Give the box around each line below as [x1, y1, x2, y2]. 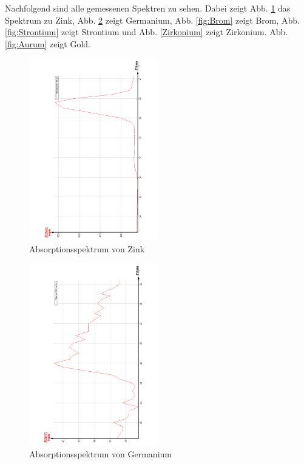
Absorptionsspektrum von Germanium [29, 447, 172, 460]
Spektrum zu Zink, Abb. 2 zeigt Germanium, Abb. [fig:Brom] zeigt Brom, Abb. [5, 13, 300, 26]
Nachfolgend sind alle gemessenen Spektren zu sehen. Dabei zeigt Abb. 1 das [5, 2, 291, 14]
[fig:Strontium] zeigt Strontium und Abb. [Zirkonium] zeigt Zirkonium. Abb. [5, 25, 288, 38]
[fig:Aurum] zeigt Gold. [5, 37, 90, 50]
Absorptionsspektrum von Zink [29, 242, 145, 255]
